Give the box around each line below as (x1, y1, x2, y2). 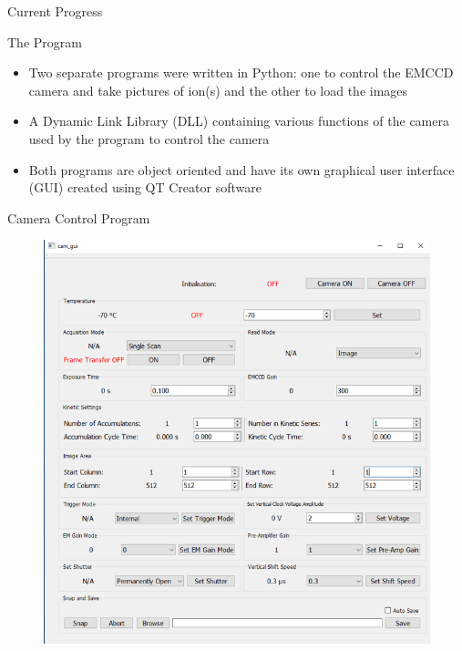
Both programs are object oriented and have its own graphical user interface (28, 160, 455, 179)
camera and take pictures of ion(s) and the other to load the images (28, 80, 408, 99)
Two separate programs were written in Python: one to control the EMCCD (28, 63, 454, 82)
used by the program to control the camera (28, 129, 270, 148)
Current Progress (7, 2, 103, 20)
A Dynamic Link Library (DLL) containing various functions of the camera (28, 111, 449, 130)
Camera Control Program (7, 208, 150, 227)
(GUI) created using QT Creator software (28, 178, 262, 197)
